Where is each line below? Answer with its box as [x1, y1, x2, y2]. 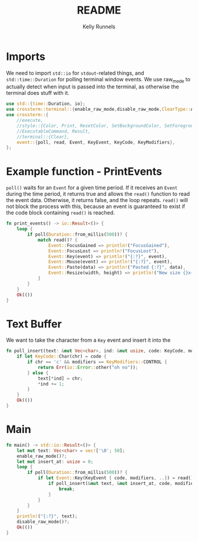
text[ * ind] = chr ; [37, 375, 83, 381]
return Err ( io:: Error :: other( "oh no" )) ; [37, 364, 138, 370]
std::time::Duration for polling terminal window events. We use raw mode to [6, 75, 190, 84]
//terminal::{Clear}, [16, 134, 70, 140]
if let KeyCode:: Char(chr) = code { [16, 354, 107, 359]
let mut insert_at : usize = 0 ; [16, 458, 94, 464]
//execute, [16, 117, 44, 124]
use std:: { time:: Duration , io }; [6, 101, 85, 107]
